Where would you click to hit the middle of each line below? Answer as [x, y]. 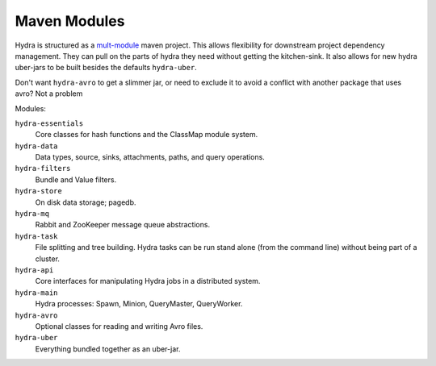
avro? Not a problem [49, 94]
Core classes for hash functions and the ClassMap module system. [147, 135]
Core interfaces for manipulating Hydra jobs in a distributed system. [148, 281]
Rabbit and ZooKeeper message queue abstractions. [122, 225]
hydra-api [34, 270]
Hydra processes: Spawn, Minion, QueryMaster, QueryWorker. [139, 304]
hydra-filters [43, 168]
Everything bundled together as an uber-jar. [108, 349]
